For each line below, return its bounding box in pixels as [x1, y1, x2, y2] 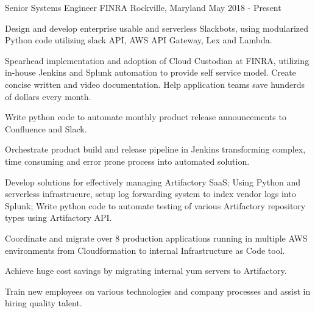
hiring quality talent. [5, 297, 82, 309]
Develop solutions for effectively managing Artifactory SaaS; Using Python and [5, 175, 300, 188]
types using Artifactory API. [5, 211, 112, 224]
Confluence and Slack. [5, 122, 87, 135]
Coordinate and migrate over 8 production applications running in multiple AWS [5, 231, 308, 244]
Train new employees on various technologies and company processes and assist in [5, 284, 311, 297]
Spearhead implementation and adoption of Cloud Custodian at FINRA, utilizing [5, 54, 310, 67]
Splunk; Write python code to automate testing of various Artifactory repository [5, 199, 306, 212]
